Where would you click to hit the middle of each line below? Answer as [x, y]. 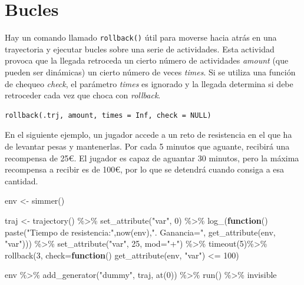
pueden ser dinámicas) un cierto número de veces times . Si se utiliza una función [150, 72]
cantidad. [22, 180]
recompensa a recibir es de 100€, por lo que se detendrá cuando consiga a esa [145, 169]
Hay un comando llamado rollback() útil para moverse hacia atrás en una [141, 37]
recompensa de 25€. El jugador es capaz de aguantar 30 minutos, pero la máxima [152, 158]
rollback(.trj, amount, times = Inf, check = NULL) [108, 115]
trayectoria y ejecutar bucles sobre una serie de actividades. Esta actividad [140, 49]
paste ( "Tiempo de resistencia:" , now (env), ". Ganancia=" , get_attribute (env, [140, 232]
